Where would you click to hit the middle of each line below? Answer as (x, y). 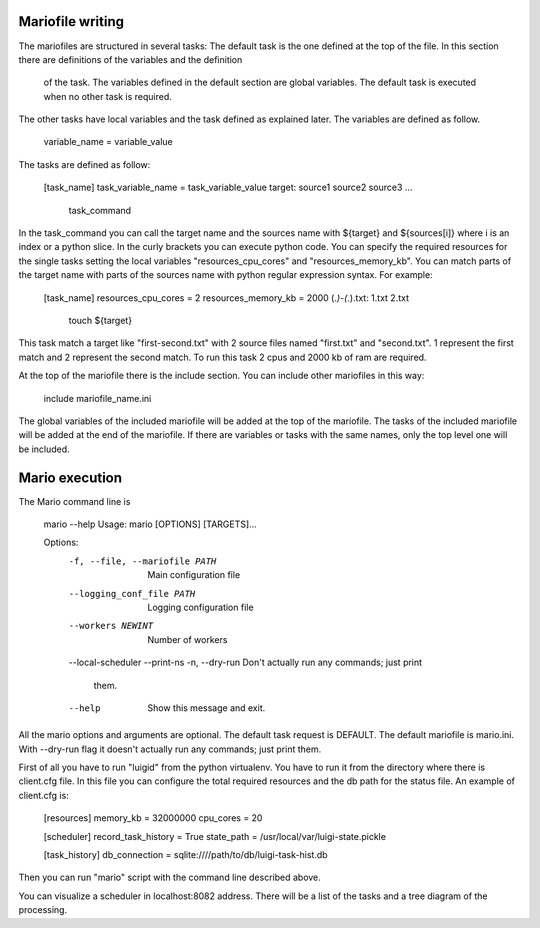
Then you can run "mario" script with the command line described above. (170, 877)
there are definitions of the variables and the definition (130, 59)
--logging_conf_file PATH (132, 593)
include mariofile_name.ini (97, 398)
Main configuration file (194, 575)
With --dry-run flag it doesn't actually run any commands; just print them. (170, 749)
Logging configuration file (200, 607)
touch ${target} (100, 320)
